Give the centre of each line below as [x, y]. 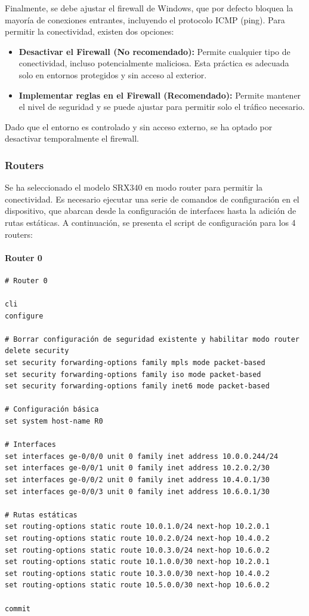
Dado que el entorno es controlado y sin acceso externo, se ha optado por [139, 126]
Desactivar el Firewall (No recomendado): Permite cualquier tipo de [154, 51]
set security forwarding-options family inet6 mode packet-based [137, 386]
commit [18, 609]
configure [24, 316]
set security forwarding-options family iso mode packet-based [133, 374]
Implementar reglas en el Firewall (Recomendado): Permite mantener [160, 95]
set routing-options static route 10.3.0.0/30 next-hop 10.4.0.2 [137, 573]
